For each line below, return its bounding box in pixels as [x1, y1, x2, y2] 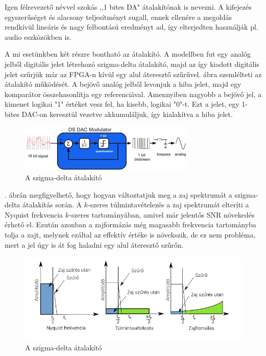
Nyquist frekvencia [5, 209, 63, 220]
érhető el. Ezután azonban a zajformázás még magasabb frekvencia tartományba [5, 219, 256, 230]
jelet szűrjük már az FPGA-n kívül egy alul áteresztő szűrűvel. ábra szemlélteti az [5, 68, 262, 79]
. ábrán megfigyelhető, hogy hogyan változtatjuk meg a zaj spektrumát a [5, 189, 232, 200]
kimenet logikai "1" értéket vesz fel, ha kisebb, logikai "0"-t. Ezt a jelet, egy [5, 99, 239, 109]
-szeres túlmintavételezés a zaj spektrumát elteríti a [88, 199, 249, 210]
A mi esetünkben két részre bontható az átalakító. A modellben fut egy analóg [5, 49, 251, 59]
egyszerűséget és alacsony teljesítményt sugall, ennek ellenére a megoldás [5, 11, 232, 22]
